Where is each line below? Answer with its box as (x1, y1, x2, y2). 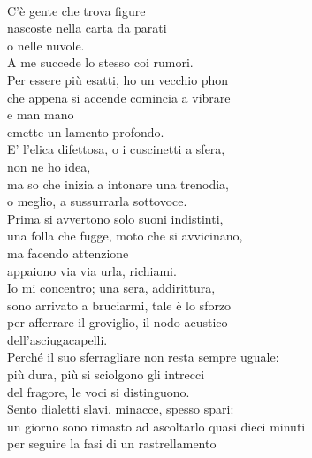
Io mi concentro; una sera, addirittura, (7, 279, 216, 297)
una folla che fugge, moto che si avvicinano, (7, 226, 243, 245)
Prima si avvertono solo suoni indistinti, (7, 209, 224, 227)
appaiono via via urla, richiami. (7, 261, 177, 279)
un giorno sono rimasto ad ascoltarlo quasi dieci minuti (7, 416, 306, 435)
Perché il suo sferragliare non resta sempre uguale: (7, 347, 279, 366)
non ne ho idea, (7, 156, 91, 175)
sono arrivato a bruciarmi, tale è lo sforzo (7, 295, 232, 314)
